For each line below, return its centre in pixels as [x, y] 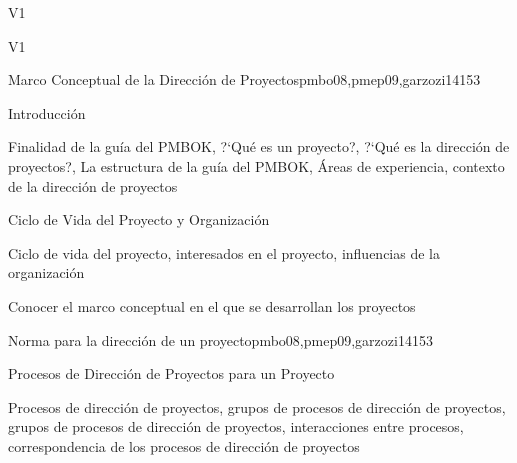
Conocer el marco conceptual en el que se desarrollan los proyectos [212, 305]
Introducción [47, 112]
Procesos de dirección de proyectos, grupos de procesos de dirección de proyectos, [257, 406]
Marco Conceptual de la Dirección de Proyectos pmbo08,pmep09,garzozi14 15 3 [244, 79]
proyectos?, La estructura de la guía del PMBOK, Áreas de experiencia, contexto [256, 165]
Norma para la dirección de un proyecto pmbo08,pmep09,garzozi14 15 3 [220, 339]
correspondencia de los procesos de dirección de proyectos [184, 445]
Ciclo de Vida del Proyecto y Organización [139, 219]
